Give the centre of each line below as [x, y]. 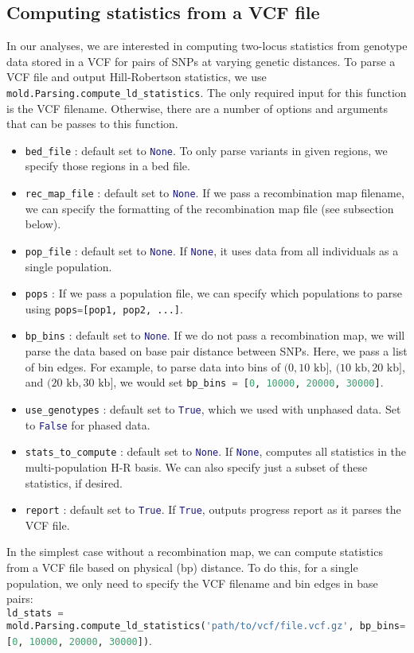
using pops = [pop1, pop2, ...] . [104, 308]
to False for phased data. [88, 424]
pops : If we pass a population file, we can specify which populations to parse [213, 293]
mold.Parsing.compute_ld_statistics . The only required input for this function [207, 92]
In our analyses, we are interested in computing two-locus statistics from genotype [207, 46]
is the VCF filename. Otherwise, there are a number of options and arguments [197, 108]
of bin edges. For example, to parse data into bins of [152, 366]
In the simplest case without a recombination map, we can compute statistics [195, 552]
